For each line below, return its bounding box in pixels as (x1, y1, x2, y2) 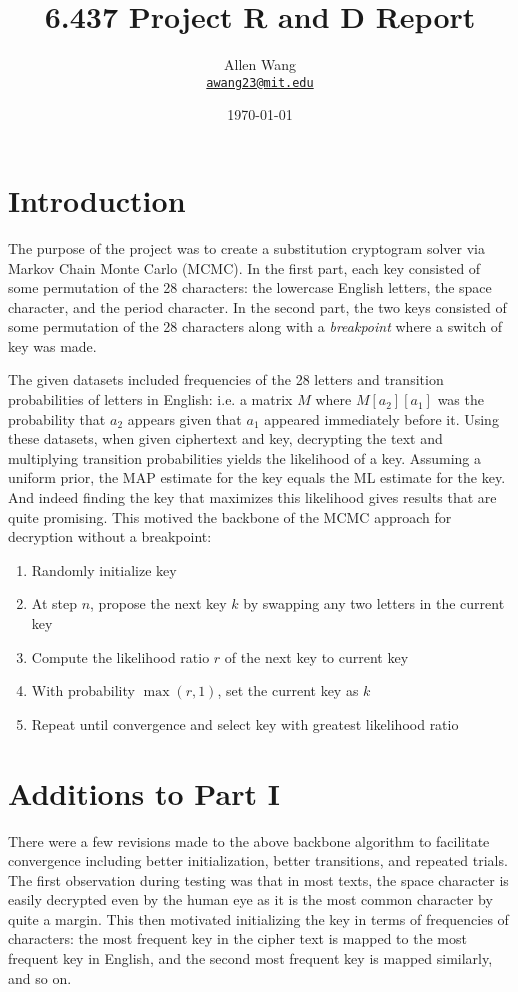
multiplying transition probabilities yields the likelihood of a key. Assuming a (8, 447, 482, 468)
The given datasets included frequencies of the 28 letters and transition (8, 369, 444, 390)
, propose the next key (90, 593, 227, 614)
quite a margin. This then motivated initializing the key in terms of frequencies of (8, 908, 509, 929)
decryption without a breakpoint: (8, 526, 212, 547)
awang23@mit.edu (206, 75, 314, 90)
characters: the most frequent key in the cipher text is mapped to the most (8, 928, 467, 949)
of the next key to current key (224, 646, 409, 667)
